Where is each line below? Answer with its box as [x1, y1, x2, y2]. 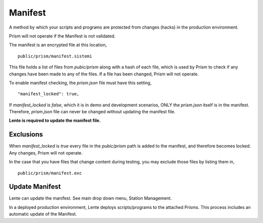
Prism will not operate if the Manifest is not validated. [9, 33, 116, 39]
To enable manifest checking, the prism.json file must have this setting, [9, 80, 152, 86]
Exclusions [9, 130, 43, 138]
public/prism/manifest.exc [18, 170, 82, 176]
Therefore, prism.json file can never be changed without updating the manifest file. [9, 109, 175, 115]
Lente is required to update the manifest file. [9, 118, 101, 123]
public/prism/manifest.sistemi [18, 53, 93, 59]
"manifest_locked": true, [18, 91, 80, 97]
